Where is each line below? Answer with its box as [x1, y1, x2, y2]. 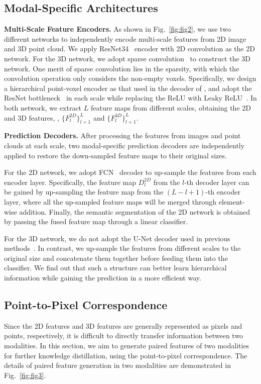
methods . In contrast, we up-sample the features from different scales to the [4, 243, 241, 253]
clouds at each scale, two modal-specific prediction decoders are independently [4, 140, 245, 150]
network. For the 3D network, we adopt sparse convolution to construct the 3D [4, 53, 251, 63]
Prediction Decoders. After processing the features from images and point [4, 130, 241, 141]
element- [218, 196, 245, 207]
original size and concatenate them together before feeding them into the [4, 252, 228, 263]
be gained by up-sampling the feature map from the [4, 186, 164, 197]
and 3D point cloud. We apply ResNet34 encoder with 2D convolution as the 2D [4, 43, 255, 54]
